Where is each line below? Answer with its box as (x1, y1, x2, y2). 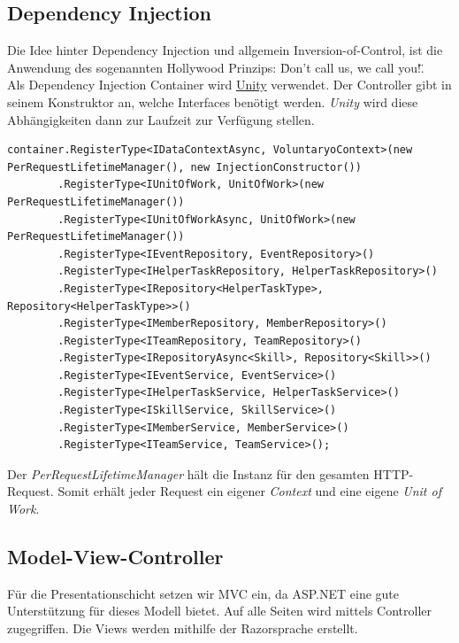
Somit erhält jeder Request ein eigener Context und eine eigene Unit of (57, 482, 441, 500)
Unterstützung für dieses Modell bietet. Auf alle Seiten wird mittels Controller (7, 601, 432, 620)
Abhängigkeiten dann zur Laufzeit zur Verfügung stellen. (7, 110, 315, 128)
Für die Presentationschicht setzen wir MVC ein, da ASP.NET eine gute (7, 584, 399, 602)
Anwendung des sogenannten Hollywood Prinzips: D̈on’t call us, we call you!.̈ (7, 58, 425, 76)
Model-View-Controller (7, 543, 224, 570)
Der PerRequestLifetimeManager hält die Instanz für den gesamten (7, 464, 370, 483)
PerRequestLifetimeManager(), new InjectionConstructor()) (7, 160, 362, 174)
